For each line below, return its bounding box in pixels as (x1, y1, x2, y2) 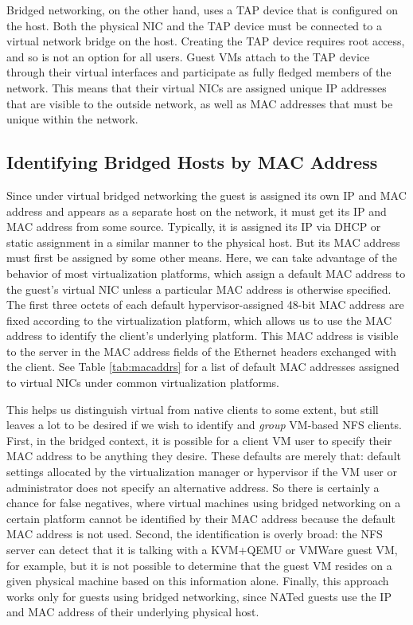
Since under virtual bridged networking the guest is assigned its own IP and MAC (6, 186, 407, 203)
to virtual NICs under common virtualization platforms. (6, 374, 279, 391)
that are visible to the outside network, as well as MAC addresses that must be (6, 95, 393, 111)
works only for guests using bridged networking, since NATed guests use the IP (6, 588, 392, 604)
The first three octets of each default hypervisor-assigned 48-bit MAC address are (6, 296, 404, 313)
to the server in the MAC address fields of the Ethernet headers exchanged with (6, 342, 396, 359)
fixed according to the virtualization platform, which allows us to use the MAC (6, 311, 392, 328)
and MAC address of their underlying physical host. (6, 604, 259, 620)
